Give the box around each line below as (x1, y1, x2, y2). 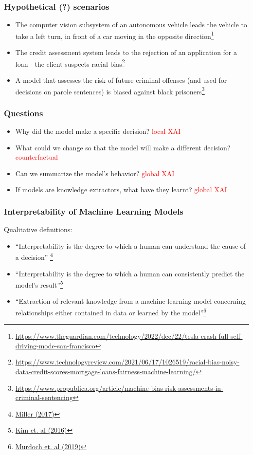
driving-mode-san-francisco (15, 340, 95, 350)
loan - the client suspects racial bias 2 (15, 57, 125, 69)
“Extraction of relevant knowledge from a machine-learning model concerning (15, 296, 246, 306)
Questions (4, 107, 43, 119)
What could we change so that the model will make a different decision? (15, 142, 231, 152)
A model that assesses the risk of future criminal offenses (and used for (15, 74, 227, 85)
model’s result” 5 (15, 278, 63, 290)
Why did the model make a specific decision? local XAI (15, 126, 181, 136)
